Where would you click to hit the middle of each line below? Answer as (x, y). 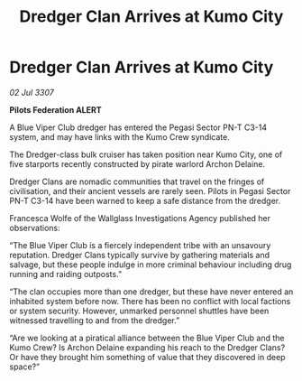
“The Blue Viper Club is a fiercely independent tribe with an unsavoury (140, 245)
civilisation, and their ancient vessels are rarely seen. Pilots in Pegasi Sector (150, 190)
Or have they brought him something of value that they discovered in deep (147, 357)
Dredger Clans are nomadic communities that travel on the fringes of (137, 181)
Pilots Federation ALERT (55, 109)
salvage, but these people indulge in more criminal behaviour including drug (151, 265)
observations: (35, 228)
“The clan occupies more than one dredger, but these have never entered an (151, 292)
